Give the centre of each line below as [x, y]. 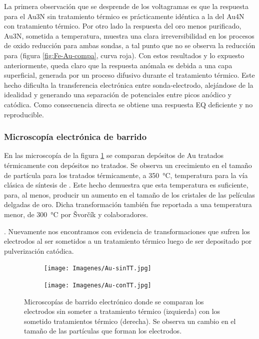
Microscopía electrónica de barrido [75, 137]
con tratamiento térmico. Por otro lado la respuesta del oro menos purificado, [123, 26]
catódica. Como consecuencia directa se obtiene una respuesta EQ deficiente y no [128, 104]
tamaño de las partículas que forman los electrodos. [103, 331]
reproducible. [24, 114]
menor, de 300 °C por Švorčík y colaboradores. [76, 214]
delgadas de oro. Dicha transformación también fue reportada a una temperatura [128, 204]
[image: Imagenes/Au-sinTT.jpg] [98, 269]
